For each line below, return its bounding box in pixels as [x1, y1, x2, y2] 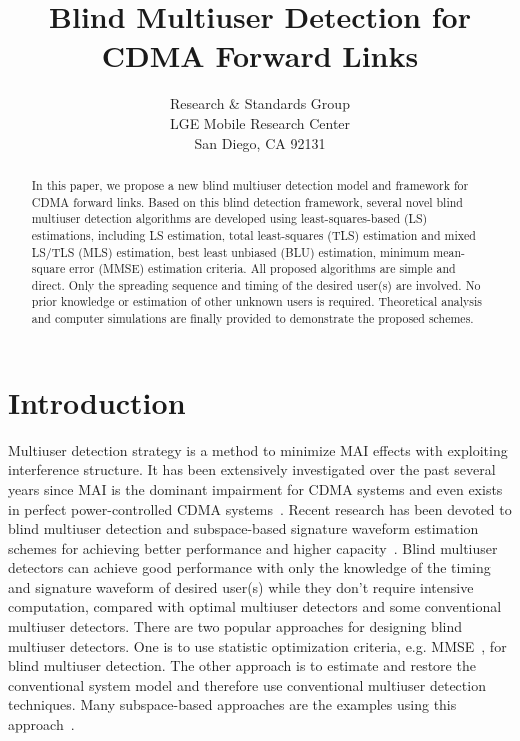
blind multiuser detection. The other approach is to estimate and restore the [8, 655, 476, 676]
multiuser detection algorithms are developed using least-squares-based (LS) [31, 210, 428, 227]
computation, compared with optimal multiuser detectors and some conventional [8, 596, 502, 617]
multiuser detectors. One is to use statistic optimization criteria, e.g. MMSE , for [8, 635, 507, 656]
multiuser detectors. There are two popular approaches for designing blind [8, 616, 463, 637]
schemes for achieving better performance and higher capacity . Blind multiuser [8, 537, 498, 558]
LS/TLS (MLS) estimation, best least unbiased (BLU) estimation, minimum [31, 243, 430, 260]
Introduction [8, 381, 186, 422]
